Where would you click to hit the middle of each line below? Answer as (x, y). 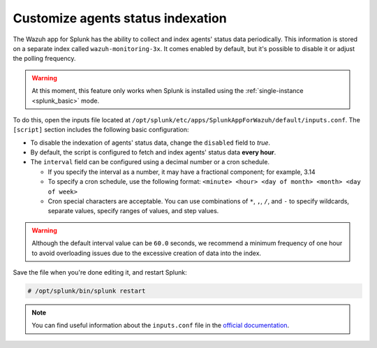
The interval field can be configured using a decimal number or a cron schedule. (150, 162)
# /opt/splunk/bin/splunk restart (87, 291)
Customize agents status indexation (120, 18)
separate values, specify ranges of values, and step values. (133, 211)
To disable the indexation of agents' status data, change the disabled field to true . (150, 143)
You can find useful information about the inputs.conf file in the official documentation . (161, 326)
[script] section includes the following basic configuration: (101, 130)
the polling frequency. (44, 59)
